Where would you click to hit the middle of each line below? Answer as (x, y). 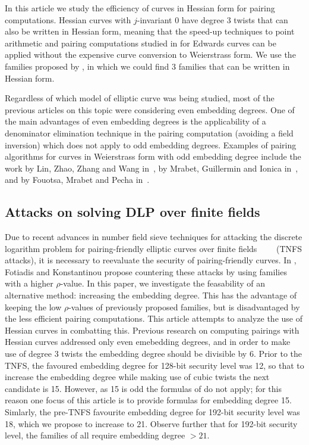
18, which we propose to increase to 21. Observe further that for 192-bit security (151, 423)
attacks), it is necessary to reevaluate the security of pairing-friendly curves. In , (151, 260)
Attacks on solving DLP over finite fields (133, 212)
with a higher (29, 283)
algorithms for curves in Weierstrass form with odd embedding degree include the (153, 156)
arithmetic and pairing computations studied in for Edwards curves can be (141, 43)
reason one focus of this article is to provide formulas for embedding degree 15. (148, 400)
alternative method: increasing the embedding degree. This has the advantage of (151, 295)
